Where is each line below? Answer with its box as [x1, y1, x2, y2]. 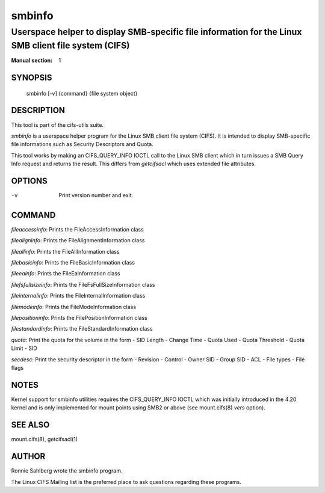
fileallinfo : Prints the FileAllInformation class [11, 248, 120, 255]
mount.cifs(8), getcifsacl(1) [11, 436, 78, 443]
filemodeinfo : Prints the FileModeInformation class [11, 303, 137, 310]
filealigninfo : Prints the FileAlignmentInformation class [11, 237, 145, 244]
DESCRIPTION [11, 105, 66, 115]
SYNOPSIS [11, 73, 52, 83]
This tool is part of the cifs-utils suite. [11, 121, 104, 129]
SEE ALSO [11, 420, 50, 430]
